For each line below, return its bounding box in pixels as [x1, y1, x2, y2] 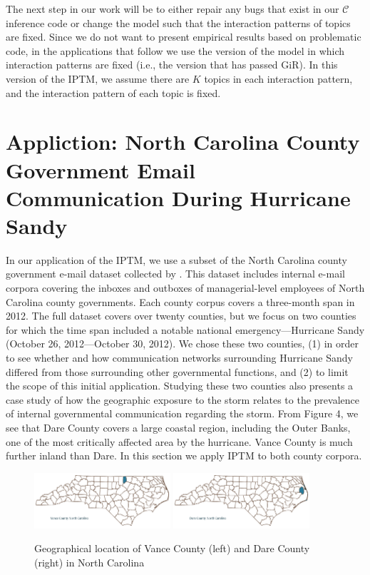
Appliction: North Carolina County [6, 127, 360, 156]
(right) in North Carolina [34, 555, 145, 570]
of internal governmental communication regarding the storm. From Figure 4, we [6, 406, 359, 421]
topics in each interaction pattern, [204, 71, 353, 86]
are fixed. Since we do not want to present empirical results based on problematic [6, 29, 361, 44]
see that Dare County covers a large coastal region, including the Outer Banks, [6, 419, 351, 434]
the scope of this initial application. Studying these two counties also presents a [6, 378, 354, 393]
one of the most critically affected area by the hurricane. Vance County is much [6, 434, 353, 449]
